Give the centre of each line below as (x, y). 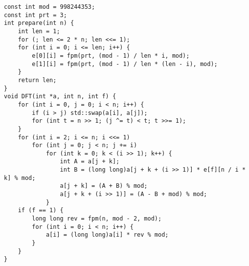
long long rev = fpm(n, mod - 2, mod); (97, 219)
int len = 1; (39, 31)
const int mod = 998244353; (50, 7)
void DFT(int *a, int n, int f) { (60, 97)
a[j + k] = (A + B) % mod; (104, 186)
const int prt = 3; (35, 15)
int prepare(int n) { (39, 23)
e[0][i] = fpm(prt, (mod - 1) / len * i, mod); (111, 55)
